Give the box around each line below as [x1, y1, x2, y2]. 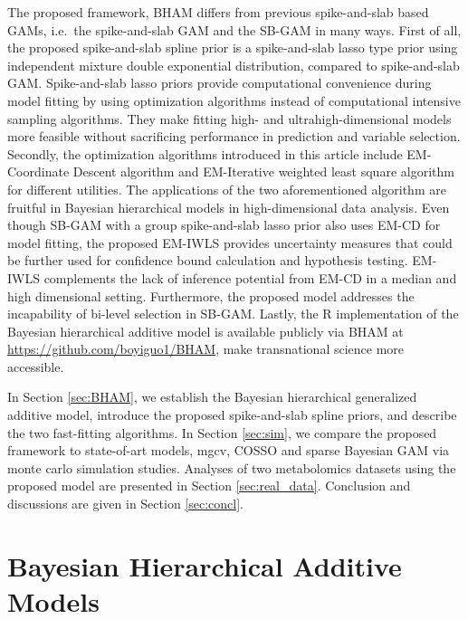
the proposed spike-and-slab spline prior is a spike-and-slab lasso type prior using [7, 38, 458, 57]
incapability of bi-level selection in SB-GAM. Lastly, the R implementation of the [7, 304, 459, 323]
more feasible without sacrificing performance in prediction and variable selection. [7, 127, 461, 146]
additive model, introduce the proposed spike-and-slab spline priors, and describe [7, 405, 457, 424]
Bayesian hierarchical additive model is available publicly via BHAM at [7, 321, 404, 340]
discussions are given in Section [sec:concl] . [7, 494, 244, 513]
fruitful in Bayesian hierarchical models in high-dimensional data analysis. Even [7, 197, 450, 216]
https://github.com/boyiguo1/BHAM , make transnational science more [7, 339, 405, 358]
